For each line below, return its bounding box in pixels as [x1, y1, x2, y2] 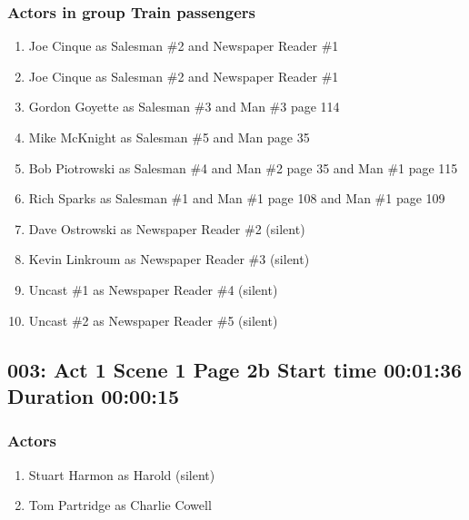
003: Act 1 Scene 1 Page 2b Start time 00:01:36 [7, 355, 463, 383]
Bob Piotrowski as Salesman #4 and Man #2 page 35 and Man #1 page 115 [28, 158, 458, 177]
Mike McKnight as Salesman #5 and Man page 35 [28, 128, 310, 146]
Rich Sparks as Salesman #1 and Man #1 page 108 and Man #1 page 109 [28, 189, 445, 208]
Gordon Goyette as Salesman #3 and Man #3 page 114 [28, 97, 340, 116]
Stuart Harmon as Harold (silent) [28, 465, 215, 484]
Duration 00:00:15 [7, 381, 180, 409]
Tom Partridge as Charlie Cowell [28, 495, 212, 515]
